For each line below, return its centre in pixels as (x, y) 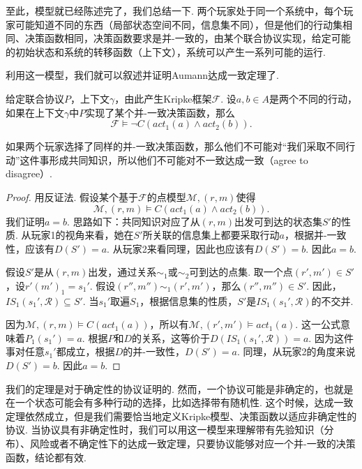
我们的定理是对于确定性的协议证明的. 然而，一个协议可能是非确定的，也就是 (180, 388)
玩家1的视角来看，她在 (82, 235)
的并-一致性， (154, 351)
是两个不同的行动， (314, 98)
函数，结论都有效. (46, 457)
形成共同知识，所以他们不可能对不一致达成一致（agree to (179, 159)
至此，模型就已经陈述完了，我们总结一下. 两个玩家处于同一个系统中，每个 (175, 10)
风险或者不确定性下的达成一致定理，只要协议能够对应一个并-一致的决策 (193, 444)
